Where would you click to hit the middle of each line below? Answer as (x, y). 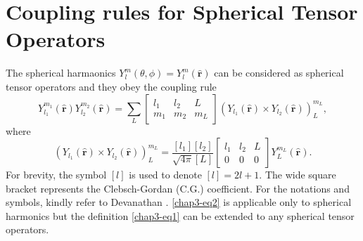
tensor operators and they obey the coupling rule (111, 86)
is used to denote (165, 175)
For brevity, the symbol (56, 175)
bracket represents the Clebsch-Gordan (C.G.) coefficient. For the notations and (178, 188)
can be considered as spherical (279, 73)
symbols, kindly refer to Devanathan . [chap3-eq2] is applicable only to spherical (179, 202)
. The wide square (298, 175)
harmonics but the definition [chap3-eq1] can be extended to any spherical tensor (180, 215)
